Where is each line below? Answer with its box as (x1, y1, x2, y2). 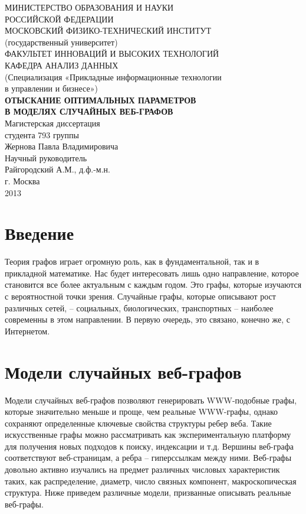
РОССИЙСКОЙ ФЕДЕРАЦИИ (5, 12, 114, 25)
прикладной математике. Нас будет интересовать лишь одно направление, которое (5, 266, 299, 279)
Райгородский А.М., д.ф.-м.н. (5, 163, 110, 175)
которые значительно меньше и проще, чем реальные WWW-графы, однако (5, 405, 278, 418)
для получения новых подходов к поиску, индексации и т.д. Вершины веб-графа (5, 440, 294, 452)
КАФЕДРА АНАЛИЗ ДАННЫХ (5, 58, 119, 71)
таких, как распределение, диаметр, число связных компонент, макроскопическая (5, 474, 297, 487)
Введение (5, 221, 74, 245)
